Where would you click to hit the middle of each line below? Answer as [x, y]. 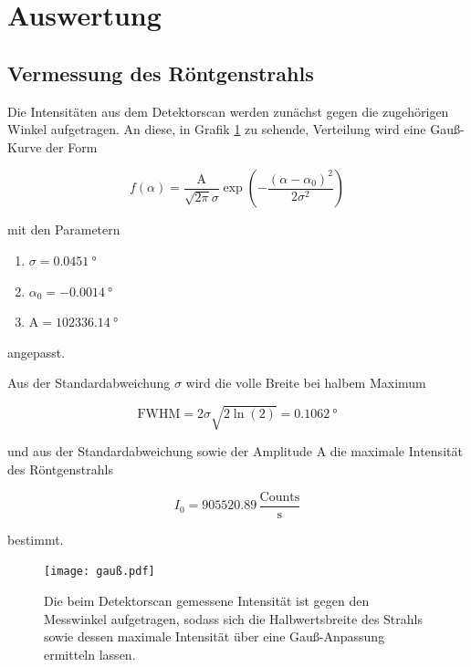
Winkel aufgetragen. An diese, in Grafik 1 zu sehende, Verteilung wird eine [217, 129]
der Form [72, 146]
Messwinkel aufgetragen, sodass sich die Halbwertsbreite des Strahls [233, 618]
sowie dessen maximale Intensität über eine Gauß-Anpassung [215, 636]
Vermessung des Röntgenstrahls [161, 73]
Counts [280, 497]
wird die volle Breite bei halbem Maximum [306, 383]
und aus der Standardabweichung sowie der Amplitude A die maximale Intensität [235, 451]
